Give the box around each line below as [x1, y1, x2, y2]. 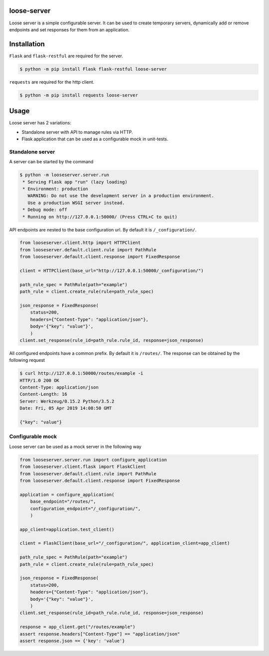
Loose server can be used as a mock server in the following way [9, 443, 141, 449]
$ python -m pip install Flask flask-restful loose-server [19, 66, 167, 72]
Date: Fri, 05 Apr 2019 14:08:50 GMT [19, 406, 112, 411]
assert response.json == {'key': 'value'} [19, 638, 125, 644]
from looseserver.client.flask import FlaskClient [19, 464, 146, 470]
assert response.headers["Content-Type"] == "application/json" [19, 631, 180, 637]
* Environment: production [22, 186, 88, 192]
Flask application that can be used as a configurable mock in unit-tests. [21, 136, 169, 142]
